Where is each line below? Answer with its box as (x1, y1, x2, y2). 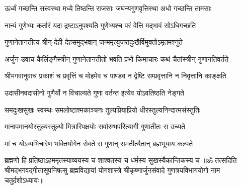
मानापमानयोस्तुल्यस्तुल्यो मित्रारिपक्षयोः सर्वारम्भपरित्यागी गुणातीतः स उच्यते (5, 121, 185, 132)
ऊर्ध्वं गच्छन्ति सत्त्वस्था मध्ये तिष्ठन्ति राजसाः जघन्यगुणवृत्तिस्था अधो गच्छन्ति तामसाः (5, 3, 212, 13)
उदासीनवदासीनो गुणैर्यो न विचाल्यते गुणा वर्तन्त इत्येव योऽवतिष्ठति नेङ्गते (5, 87, 184, 98)
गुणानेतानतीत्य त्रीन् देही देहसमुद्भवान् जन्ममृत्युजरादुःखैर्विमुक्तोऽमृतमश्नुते (5, 37, 183, 47)
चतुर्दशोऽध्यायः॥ (5, 174, 44, 185)
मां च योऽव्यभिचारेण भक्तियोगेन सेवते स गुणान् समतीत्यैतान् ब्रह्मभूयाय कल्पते (5, 138, 193, 148)
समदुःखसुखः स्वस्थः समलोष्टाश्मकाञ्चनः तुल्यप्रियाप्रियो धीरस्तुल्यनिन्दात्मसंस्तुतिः (5, 104, 201, 115)
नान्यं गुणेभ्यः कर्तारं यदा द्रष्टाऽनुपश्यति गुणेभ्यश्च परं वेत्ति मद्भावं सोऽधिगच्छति (5, 20, 196, 30)
